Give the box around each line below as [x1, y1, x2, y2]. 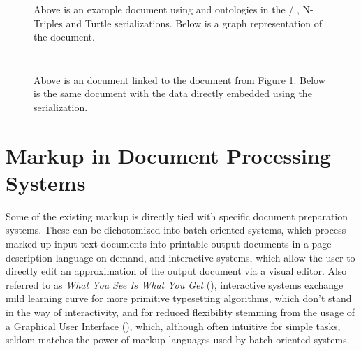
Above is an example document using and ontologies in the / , [34, 2, 300, 16]
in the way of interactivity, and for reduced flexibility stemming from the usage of [6, 305, 355, 320]
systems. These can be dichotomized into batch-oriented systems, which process [6, 222, 346, 237]
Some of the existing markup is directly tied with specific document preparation [6, 208, 348, 223]
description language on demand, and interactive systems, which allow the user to [6, 250, 355, 264]
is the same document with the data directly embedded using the [34, 86, 312, 101]
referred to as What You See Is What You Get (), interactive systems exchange [6, 277, 344, 292]
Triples [34, 15, 63, 30]
